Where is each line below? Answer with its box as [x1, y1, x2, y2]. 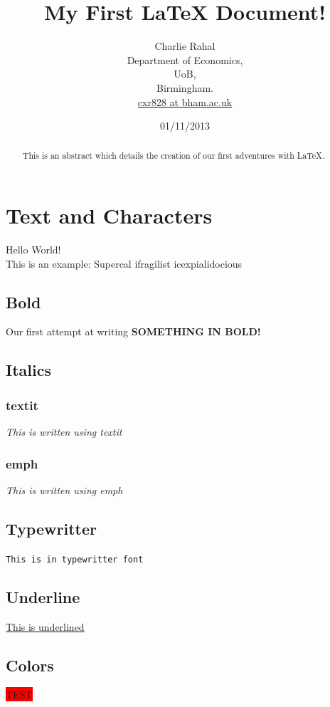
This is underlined [6, 619, 85, 634]
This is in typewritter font [6, 554, 144, 565]
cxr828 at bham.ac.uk [137, 94, 233, 109]
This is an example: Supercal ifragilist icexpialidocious [6, 256, 243, 271]
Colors [6, 654, 54, 676]
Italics [6, 359, 51, 381]
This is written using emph [6, 482, 123, 497]
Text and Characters [6, 201, 213, 230]
